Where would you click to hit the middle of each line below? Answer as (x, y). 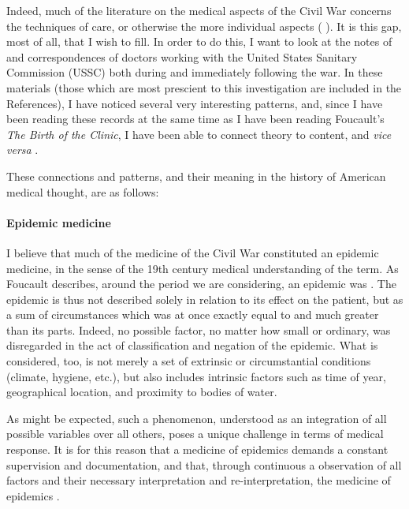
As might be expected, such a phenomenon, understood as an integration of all (197, 418)
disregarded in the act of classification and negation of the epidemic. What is (192, 345)
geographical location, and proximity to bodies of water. (142, 392)
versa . (22, 150)
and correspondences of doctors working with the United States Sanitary (182, 56)
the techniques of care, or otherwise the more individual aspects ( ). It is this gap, (204, 26)
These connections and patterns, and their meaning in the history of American (196, 176)
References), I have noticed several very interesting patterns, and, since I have (195, 103)
